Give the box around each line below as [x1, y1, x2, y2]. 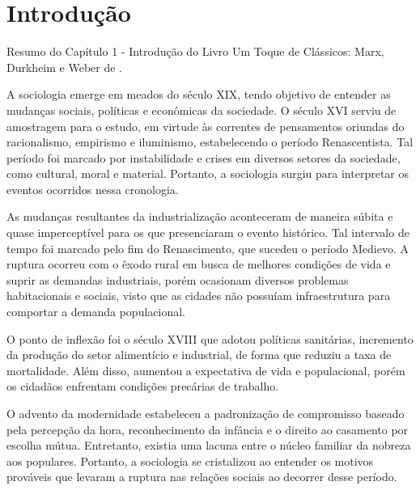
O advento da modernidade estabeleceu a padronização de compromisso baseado [6, 405, 405, 421]
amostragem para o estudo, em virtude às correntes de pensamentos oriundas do [6, 117, 405, 134]
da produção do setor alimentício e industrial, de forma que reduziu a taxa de [6, 346, 392, 363]
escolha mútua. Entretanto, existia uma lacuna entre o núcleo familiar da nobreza [6, 437, 411, 454]
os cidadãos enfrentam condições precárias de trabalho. [6, 378, 279, 395]
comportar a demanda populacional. [6, 303, 186, 320]
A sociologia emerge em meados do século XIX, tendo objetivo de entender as [6, 86, 391, 103]
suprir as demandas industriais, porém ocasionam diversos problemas [6, 271, 349, 288]
